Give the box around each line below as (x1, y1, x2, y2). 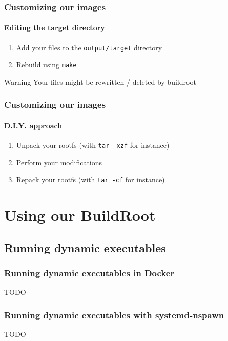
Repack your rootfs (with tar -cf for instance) (16, 174, 165, 185)
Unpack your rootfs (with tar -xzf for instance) (16, 140, 170, 150)
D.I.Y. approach (4, 120, 63, 130)
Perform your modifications (16, 157, 102, 167)
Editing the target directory (4, 22, 105, 33)
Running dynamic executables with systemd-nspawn (4, 308, 224, 321)
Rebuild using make (16, 59, 77, 70)
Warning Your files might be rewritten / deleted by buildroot (4, 76, 196, 87)
